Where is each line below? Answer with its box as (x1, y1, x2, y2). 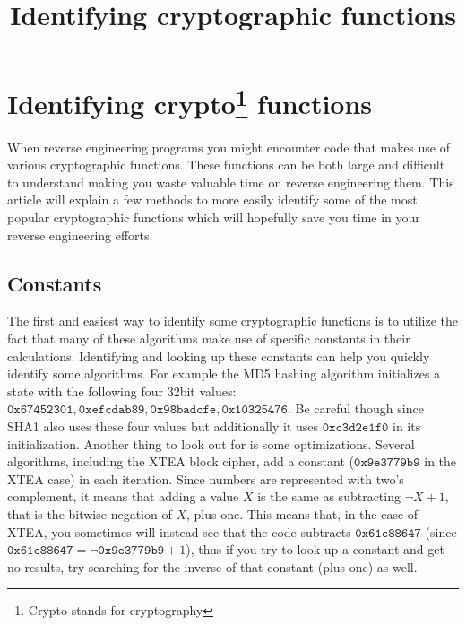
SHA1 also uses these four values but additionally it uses (7, 416, 319, 435)
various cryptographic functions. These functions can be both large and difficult (7, 155, 445, 174)
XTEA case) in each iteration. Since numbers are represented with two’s (7, 469, 404, 488)
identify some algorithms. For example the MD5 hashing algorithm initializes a (7, 364, 441, 383)
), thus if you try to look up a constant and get (186, 540, 444, 559)
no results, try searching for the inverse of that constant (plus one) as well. (7, 557, 418, 576)
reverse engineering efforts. (7, 225, 153, 244)
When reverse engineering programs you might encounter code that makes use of (7, 137, 451, 156)
